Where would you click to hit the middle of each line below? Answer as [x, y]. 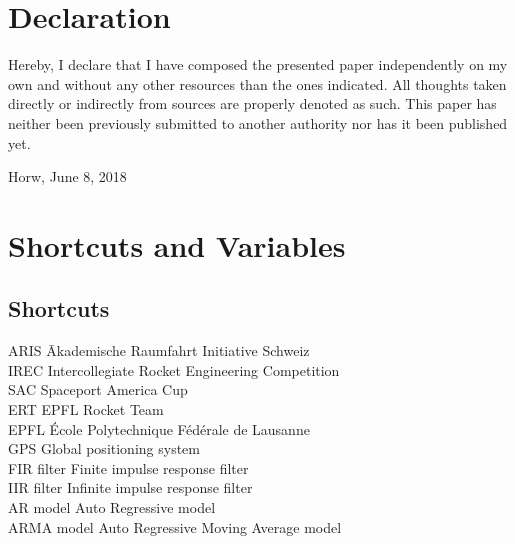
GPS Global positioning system [104, 448]
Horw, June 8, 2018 [67, 176]
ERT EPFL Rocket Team [86, 409]
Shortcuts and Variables [177, 244]
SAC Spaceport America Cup [98, 389]
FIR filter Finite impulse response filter [128, 467]
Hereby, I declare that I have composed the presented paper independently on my [258, 64]
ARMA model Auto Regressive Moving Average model [175, 526]
